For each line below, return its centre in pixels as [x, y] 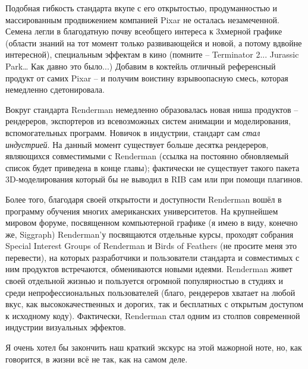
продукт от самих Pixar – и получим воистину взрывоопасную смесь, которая [147, 78]
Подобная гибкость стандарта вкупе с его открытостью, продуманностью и [142, 8]
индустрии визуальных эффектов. [66, 327]
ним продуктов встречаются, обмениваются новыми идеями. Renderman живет [149, 269]
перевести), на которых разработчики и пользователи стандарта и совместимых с [153, 257]
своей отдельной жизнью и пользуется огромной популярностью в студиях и [144, 281]
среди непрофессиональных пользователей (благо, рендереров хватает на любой [150, 292]
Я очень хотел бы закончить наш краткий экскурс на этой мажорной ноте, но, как [154, 347]
